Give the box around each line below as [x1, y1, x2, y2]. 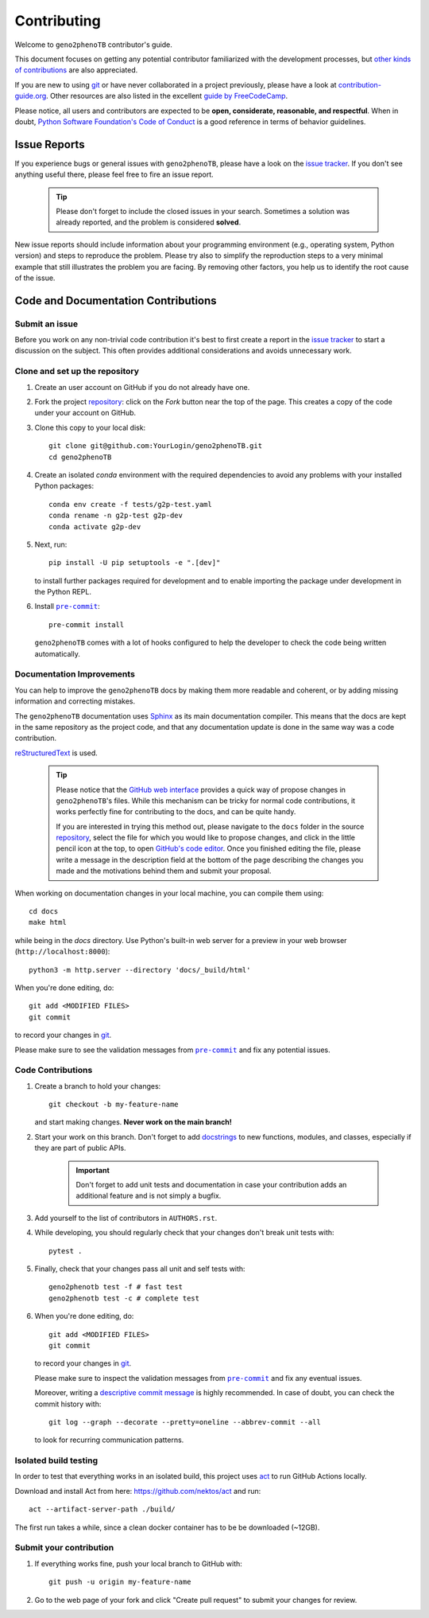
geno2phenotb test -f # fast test [48, 1282, 183, 1292]
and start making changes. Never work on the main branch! [34, 1117, 232, 1127]
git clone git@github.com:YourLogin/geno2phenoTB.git [48, 442, 262, 450]
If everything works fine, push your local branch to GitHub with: [34, 1558, 242, 1568]
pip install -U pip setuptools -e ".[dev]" [48, 558, 221, 567]
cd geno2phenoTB [48, 452, 112, 462]
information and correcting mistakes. [14, 696, 136, 706]
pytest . [48, 1246, 83, 1255]
